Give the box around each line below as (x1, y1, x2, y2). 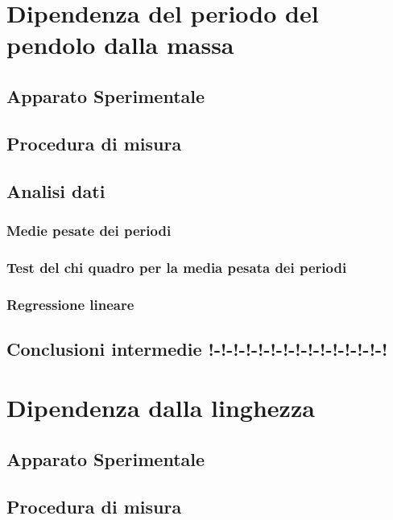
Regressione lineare (6, 294, 134, 314)
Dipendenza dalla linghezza (6, 391, 315, 424)
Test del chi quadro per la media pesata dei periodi (6, 257, 347, 277)
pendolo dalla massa (6, 28, 234, 61)
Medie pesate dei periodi (6, 220, 172, 240)
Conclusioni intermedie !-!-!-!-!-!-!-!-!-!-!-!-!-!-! (6, 336, 388, 361)
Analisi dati (6, 178, 105, 203)
